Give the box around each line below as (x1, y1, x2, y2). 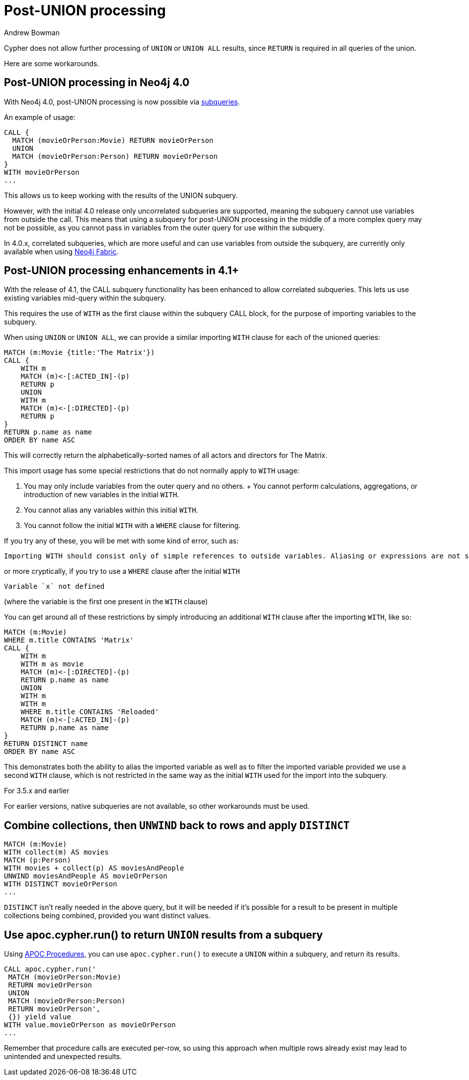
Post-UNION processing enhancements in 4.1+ (4, 264, 239, 277)
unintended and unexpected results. (4, 1052, 122, 1061)
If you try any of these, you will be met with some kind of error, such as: (4, 537, 238, 545)
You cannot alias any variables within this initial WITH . (24, 506, 198, 515)
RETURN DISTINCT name (4, 740, 88, 748)
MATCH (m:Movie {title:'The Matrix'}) (4, 348, 155, 357)
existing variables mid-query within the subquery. (4, 294, 166, 303)
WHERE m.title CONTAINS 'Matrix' (4, 636, 134, 645)
